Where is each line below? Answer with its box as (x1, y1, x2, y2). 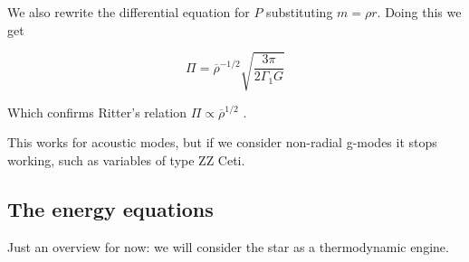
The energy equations (7, 194, 214, 222)
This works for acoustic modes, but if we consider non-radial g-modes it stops (7, 133, 437, 152)
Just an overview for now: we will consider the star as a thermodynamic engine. (7, 237, 449, 256)
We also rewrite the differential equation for (7, 3, 250, 21)
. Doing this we (377, 3, 462, 21)
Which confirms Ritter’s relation (7, 102, 187, 121)
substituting (266, 3, 333, 21)
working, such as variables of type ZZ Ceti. (7, 150, 245, 169)
